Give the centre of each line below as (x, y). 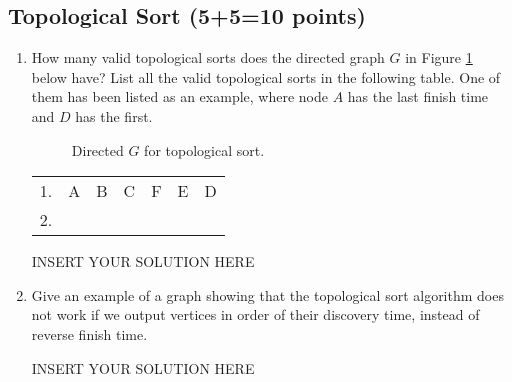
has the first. (114, 115)
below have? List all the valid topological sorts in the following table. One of (266, 76)
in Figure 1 (439, 57)
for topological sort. (204, 149)
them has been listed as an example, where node (179, 96)
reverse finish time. (89, 333)
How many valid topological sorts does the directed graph (208, 57)
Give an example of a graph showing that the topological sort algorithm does (267, 294)
